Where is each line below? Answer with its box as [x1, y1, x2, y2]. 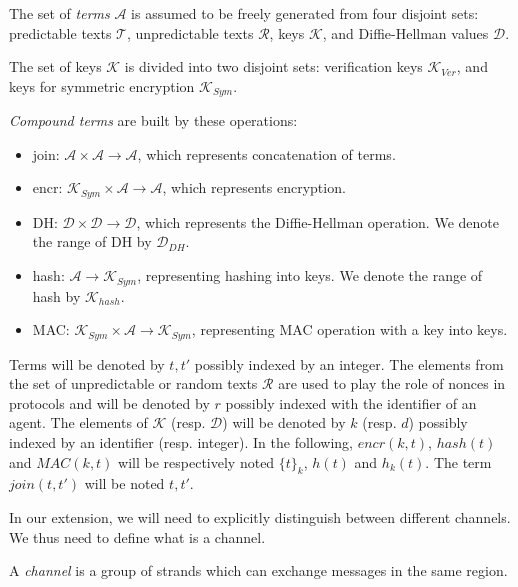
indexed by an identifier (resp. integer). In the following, [9, 431, 354, 452]
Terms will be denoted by [9, 353, 165, 374]
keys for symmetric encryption [9, 75, 195, 96]
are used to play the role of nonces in [278, 373, 506, 394]
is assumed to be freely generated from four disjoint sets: [131, 3, 479, 23]
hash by [32, 285, 81, 306]
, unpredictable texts [126, 22, 254, 43]
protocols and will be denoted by [9, 392, 210, 413]
